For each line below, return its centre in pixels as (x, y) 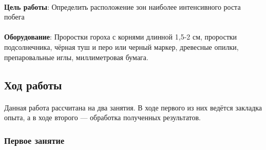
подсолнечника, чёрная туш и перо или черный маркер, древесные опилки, (121, 46)
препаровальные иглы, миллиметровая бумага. (76, 57)
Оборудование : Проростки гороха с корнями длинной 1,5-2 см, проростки (121, 37)
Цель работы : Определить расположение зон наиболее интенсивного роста (122, 6)
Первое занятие (34, 140)
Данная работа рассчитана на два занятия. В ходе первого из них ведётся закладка (133, 107)
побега (14, 17)
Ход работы (33, 85)
